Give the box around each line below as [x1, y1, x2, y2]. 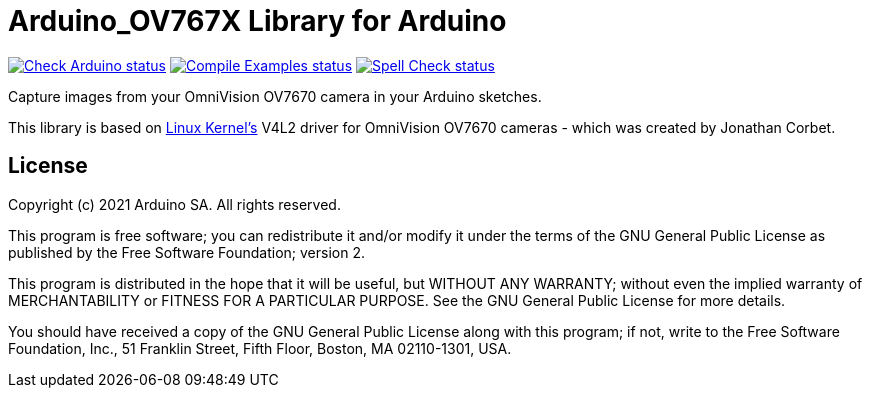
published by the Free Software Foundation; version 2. [8, 243, 365, 261]
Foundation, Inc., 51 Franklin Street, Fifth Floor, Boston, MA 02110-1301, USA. [8, 339, 512, 357]
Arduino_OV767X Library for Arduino [8, 4, 507, 38]
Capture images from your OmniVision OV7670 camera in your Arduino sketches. [8, 87, 542, 105]
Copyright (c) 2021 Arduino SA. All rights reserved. [8, 195, 341, 213]
